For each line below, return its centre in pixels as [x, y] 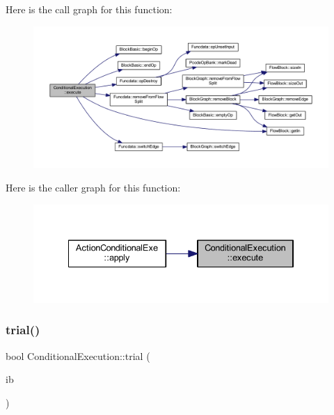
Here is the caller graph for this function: [93, 187]
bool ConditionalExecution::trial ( [78, 355]
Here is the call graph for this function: [89, 9]
